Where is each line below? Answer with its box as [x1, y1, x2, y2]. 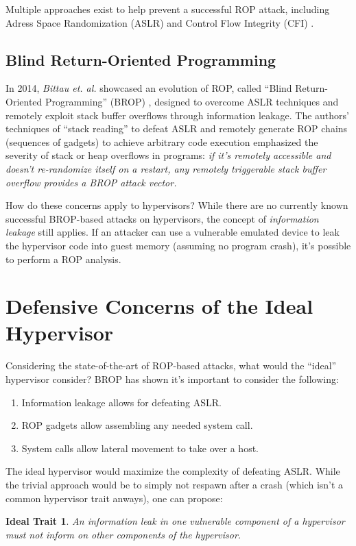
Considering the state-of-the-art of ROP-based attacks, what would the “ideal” [5, 358, 337, 373]
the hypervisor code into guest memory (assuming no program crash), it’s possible [5, 238, 351, 252]
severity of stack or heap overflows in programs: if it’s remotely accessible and [5, 148, 331, 162]
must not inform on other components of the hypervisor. [5, 527, 241, 541]
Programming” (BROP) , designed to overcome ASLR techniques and [45, 94, 339, 108]
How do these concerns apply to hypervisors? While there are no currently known [5, 198, 348, 212]
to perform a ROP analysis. [5, 251, 121, 266]
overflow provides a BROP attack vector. [5, 175, 177, 189]
